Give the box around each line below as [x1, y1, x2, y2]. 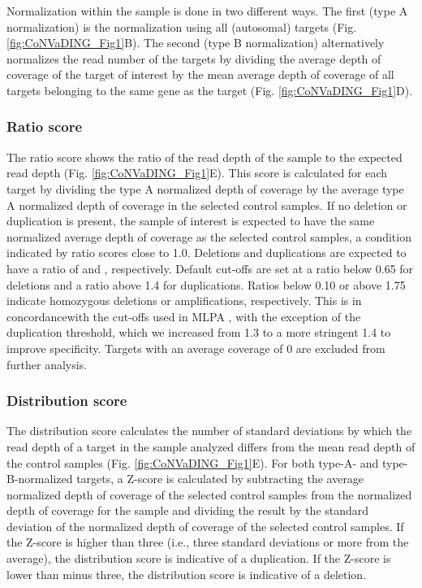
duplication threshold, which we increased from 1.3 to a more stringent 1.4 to [6, 324, 391, 341]
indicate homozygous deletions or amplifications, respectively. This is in [6, 292, 362, 309]
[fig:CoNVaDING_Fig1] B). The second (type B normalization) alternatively [6, 34, 385, 51]
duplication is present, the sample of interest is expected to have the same [6, 212, 375, 229]
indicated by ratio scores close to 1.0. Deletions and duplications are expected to [6, 244, 407, 261]
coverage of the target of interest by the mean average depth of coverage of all [6, 66, 394, 83]
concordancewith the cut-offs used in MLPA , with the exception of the [6, 307, 361, 324]
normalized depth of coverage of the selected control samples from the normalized [6, 486, 412, 503]
